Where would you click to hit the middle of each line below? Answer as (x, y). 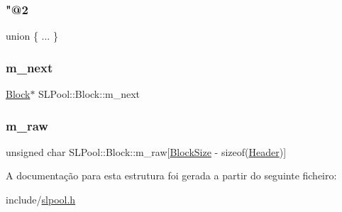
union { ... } (32, 36)
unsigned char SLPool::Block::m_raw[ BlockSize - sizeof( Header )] (146, 151)
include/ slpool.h (41, 200)
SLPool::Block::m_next (89, 94)
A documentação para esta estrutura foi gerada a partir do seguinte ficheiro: (171, 175)
